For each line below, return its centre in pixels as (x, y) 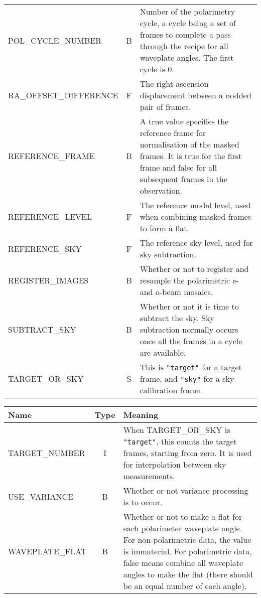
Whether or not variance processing (186, 490)
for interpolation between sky (175, 464)
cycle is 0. (157, 69)
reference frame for (173, 133)
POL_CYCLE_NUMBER (55, 40)
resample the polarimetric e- (189, 280)
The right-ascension (174, 84)
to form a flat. (164, 228)
